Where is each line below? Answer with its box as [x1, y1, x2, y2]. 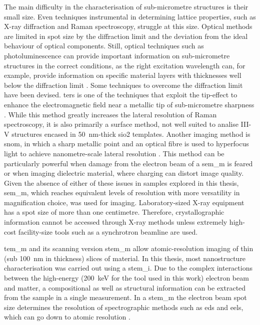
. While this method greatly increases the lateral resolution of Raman [4, 109, 217, 119]
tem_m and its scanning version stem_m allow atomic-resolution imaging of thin [4, 243, 253, 254]
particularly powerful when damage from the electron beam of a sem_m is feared [4, 158, 253, 168]
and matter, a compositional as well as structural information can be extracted [4, 282, 246, 293]
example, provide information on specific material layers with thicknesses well [4, 70, 241, 80]
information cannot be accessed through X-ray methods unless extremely [4, 217, 227, 227]
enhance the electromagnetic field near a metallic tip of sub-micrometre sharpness [4, 99, 254, 109]
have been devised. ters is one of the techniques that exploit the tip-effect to [4, 89, 237, 100]
